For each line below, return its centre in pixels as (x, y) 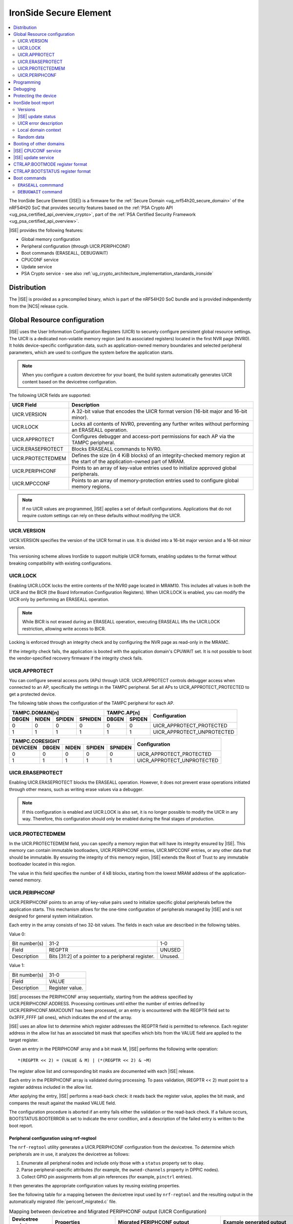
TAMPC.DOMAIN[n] (36, 712)
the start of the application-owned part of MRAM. (128, 461)
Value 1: (17, 965)
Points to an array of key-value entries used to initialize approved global (154, 468)
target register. (24, 1040)
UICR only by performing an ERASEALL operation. (59, 599)
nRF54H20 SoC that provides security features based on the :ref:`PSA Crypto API (91, 208)
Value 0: (17, 934)
